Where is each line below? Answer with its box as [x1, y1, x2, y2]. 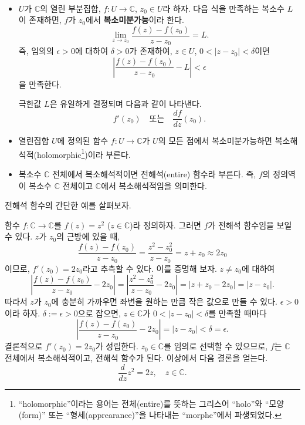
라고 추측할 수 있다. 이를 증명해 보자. [82, 262, 217, 274]
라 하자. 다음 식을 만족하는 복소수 [162, 2, 284, 14]
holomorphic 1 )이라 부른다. [37, 146, 131, 160]
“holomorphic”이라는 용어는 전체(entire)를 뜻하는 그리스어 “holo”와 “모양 [18, 397, 284, 409]
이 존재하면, [18, 14, 62, 26]
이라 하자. [5, 306, 40, 319]
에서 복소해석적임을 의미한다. [101, 179, 207, 191]
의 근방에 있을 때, [56, 230, 120, 242]
